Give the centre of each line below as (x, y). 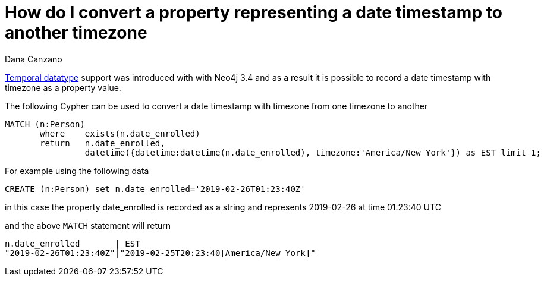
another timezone (76, 33)
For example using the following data (77, 171)
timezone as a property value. (63, 87)
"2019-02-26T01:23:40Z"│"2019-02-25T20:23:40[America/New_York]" (160, 253)
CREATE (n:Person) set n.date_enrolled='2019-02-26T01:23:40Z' (155, 189)
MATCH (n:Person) (45, 124)
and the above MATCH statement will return (88, 225)
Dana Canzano (34, 59)
